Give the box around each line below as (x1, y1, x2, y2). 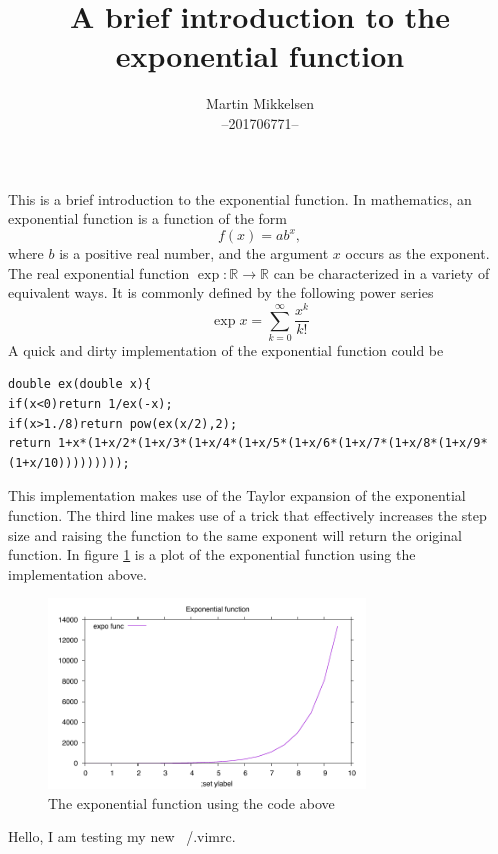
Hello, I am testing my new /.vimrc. (8, 826, 236, 847)
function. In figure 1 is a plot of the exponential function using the (8, 544, 416, 565)
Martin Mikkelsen (206, 93, 314, 114)
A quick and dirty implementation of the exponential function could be (8, 339, 444, 360)
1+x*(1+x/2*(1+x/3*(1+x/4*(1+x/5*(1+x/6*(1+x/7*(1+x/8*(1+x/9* (58, 436, 488, 451)
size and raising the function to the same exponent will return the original (8, 524, 462, 545)
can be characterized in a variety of (273, 262, 490, 283)
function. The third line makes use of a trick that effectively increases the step (8, 505, 487, 525)
